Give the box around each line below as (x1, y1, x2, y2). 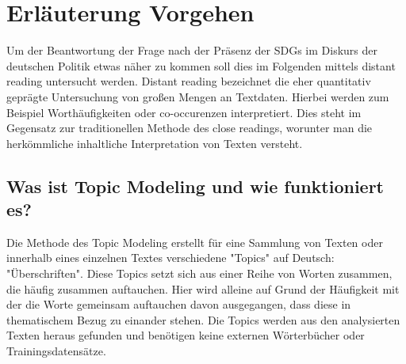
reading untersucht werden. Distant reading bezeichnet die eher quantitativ (6, 73, 371, 89)
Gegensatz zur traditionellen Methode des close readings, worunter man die (6, 119, 373, 136)
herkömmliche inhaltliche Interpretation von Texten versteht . (6, 135, 303, 151)
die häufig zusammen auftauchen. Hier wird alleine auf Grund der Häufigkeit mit (6, 280, 400, 297)
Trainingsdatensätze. (6, 343, 106, 359)
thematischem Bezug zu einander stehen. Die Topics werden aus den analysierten (6, 311, 400, 328)
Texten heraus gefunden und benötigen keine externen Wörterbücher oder (6, 327, 365, 343)
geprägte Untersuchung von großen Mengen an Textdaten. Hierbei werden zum (6, 88, 389, 104)
